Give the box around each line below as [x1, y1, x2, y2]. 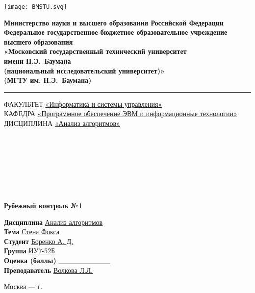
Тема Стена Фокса [4, 226, 60, 237]
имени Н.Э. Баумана [4, 56, 71, 66]
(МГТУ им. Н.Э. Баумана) [4, 75, 92, 85]
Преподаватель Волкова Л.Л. [4, 265, 93, 275]
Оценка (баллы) [4, 255, 56, 265]
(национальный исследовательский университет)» [4, 65, 165, 75]
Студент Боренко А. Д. [4, 236, 74, 246]
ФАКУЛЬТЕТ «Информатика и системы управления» [4, 98, 162, 109]
